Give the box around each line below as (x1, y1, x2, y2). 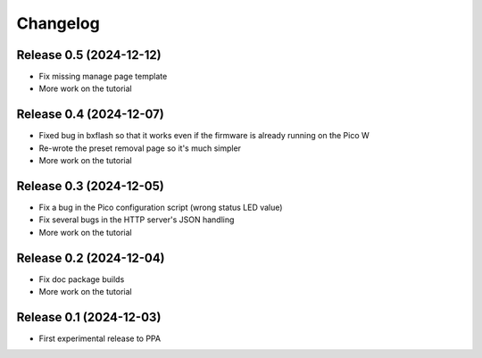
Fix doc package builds (38, 273, 125, 285)
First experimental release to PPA (38, 333, 161, 344)
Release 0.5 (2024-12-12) (16, 47, 162, 62)
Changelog (16, 13, 100, 33)
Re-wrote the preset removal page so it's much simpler (38, 143, 241, 154)
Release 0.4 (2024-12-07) (16, 107, 164, 122)
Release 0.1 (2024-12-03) (16, 309, 162, 325)
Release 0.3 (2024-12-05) (16, 179, 164, 194)
